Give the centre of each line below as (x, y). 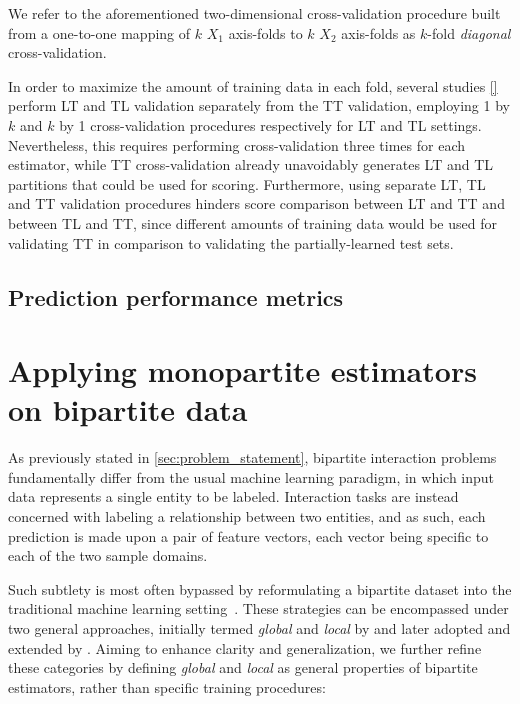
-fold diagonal (469, 32)
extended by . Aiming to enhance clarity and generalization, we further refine (245, 647)
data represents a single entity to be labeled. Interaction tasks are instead (233, 496)
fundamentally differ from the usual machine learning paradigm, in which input (251, 476)
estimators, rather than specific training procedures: (167, 686)
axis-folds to (265, 32)
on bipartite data (128, 409)
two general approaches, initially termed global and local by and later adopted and (259, 627)
